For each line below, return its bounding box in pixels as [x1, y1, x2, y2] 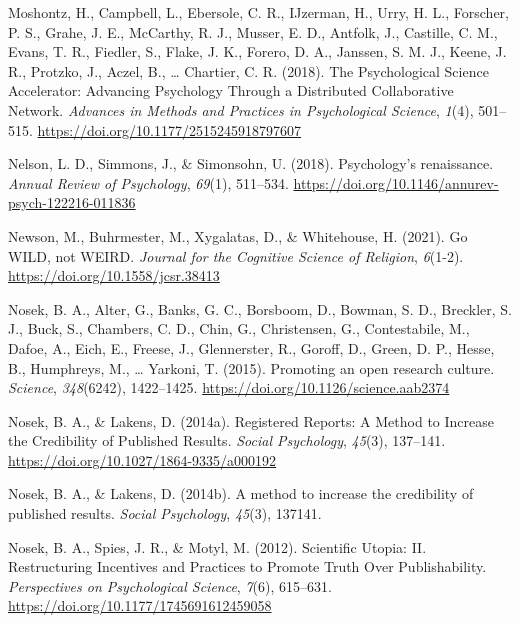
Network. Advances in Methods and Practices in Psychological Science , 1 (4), [8, 99, 474, 120]
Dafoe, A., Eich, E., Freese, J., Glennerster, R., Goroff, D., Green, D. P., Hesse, [8, 337, 495, 358]
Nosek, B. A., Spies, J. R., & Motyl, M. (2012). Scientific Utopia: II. [8, 536, 427, 557]
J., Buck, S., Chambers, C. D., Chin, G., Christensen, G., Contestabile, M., [8, 318, 470, 339]
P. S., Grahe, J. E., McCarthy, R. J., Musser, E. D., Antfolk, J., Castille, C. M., [8, 21, 498, 42]
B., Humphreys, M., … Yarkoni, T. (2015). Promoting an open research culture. [8, 357, 495, 378]
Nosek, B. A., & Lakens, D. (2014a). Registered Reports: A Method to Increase [8, 410, 494, 431]
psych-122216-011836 [8, 192, 136, 213]
